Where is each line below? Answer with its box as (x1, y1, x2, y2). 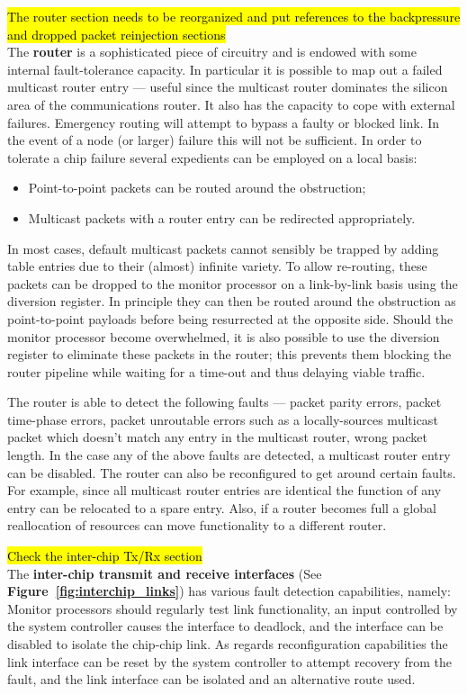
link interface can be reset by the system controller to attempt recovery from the (7, 652, 452, 671)
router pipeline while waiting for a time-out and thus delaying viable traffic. (7, 362, 426, 381)
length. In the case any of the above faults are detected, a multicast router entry (7, 446, 451, 464)
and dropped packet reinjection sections (7, 24, 226, 43)
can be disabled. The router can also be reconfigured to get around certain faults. (7, 463, 456, 482)
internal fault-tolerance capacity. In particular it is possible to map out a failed (7, 59, 443, 78)
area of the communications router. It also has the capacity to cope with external (7, 95, 455, 113)
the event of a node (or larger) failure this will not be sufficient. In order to (7, 131, 422, 149)
